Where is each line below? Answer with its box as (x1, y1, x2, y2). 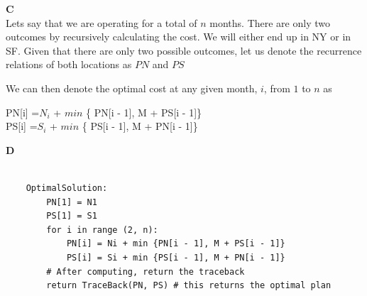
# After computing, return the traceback (46, 266, 245, 277)
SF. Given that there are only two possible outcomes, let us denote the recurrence (6, 43, 362, 57)
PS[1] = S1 (46, 211, 97, 221)
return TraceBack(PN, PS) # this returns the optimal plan (46, 280, 332, 291)
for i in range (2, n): (46, 224, 158, 235)
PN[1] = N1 (46, 197, 97, 207)
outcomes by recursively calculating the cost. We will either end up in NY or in (6, 29, 351, 44)
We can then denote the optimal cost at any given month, (6, 80, 258, 95)
